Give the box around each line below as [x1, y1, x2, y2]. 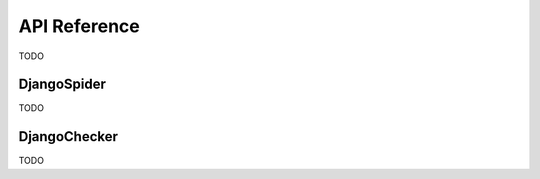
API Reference [18, 15, 140, 37]
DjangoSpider [18, 76, 107, 93]
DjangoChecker [18, 128, 119, 145]
